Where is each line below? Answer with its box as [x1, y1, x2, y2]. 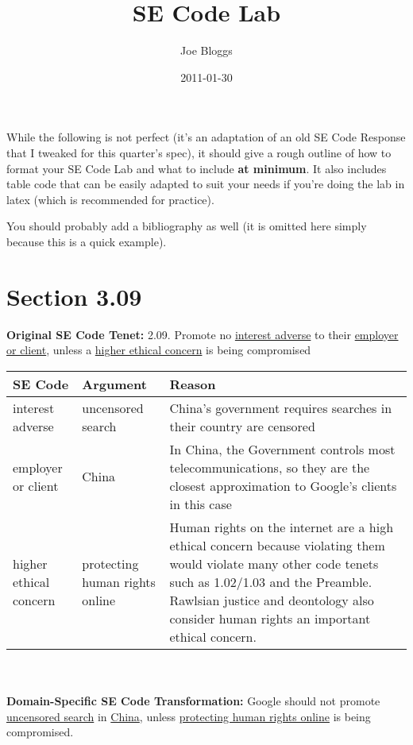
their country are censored [169, 416, 315, 435]
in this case [169, 494, 232, 513]
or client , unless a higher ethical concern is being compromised [6, 342, 311, 358]
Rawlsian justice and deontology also [169, 590, 374, 609]
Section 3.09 [6, 280, 142, 312]
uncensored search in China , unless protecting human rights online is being [6, 708, 371, 724]
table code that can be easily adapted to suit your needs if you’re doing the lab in [6, 176, 405, 192]
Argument [82, 374, 147, 393]
